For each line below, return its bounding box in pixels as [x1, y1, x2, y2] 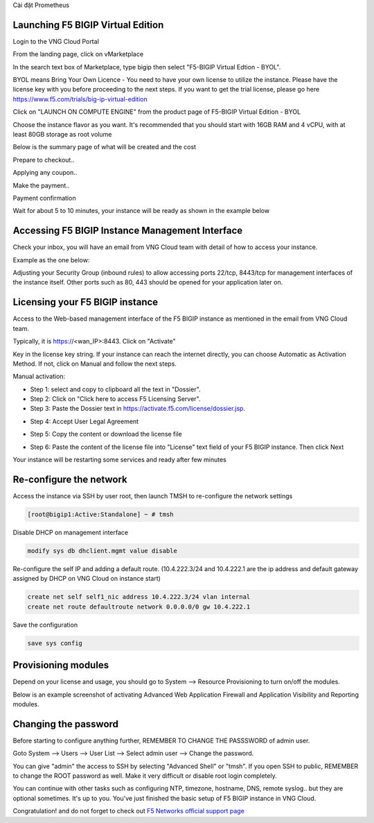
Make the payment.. [12, 181, 70, 189]
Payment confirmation [12, 194, 76, 202]
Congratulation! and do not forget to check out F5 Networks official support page [12, 807, 245, 815]
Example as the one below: [12, 255, 90, 264]
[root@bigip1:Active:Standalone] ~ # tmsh [27, 510, 174, 518]
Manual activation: [12, 372, 66, 381]
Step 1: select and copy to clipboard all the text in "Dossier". [30, 385, 201, 393]
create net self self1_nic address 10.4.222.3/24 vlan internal [27, 593, 251, 601]
